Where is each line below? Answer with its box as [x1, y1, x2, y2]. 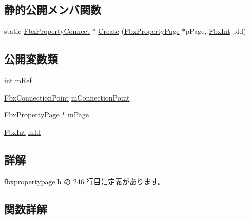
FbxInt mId [4, 126, 41, 137]
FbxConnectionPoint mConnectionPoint [4, 92, 130, 103]
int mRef [4, 75, 32, 85]
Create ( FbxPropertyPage [98, 26, 180, 36]
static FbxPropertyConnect [4, 26, 90, 36]
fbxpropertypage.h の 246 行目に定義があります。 [4, 175, 165, 186]
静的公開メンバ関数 [4, 2, 101, 17]
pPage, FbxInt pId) [185, 26, 246, 36]
